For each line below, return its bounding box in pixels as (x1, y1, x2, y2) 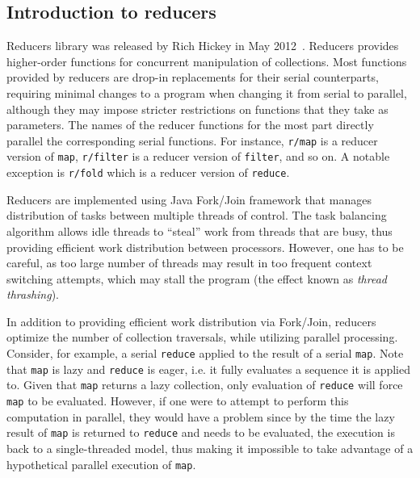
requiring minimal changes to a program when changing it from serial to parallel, (6, 84, 407, 101)
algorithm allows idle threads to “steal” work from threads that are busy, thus (6, 222, 393, 239)
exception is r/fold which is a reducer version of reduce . (6, 164, 290, 181)
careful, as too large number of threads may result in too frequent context (6, 254, 372, 271)
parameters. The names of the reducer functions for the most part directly (6, 116, 374, 133)
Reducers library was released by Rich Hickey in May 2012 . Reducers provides (6, 37, 399, 54)
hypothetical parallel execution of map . (6, 455, 196, 472)
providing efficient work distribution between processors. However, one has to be (6, 238, 404, 255)
